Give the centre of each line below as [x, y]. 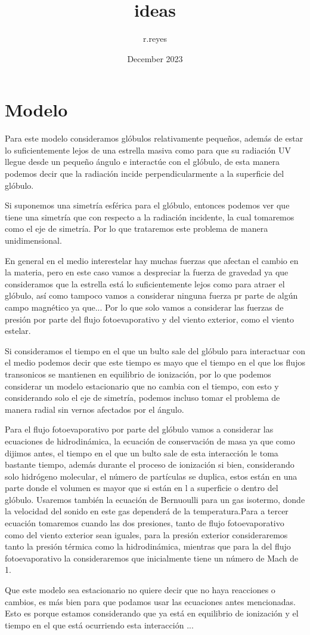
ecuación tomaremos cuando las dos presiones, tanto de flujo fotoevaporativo [145, 523]
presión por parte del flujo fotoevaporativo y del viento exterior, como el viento [149, 319]
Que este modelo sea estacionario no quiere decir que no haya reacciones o [140, 590]
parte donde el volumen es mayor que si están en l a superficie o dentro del [142, 488]
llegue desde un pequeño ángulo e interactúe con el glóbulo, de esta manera [142, 162]
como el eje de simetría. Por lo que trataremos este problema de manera [137, 228]
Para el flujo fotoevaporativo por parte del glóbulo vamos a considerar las [139, 429]
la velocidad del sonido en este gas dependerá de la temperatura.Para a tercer [147, 511]
